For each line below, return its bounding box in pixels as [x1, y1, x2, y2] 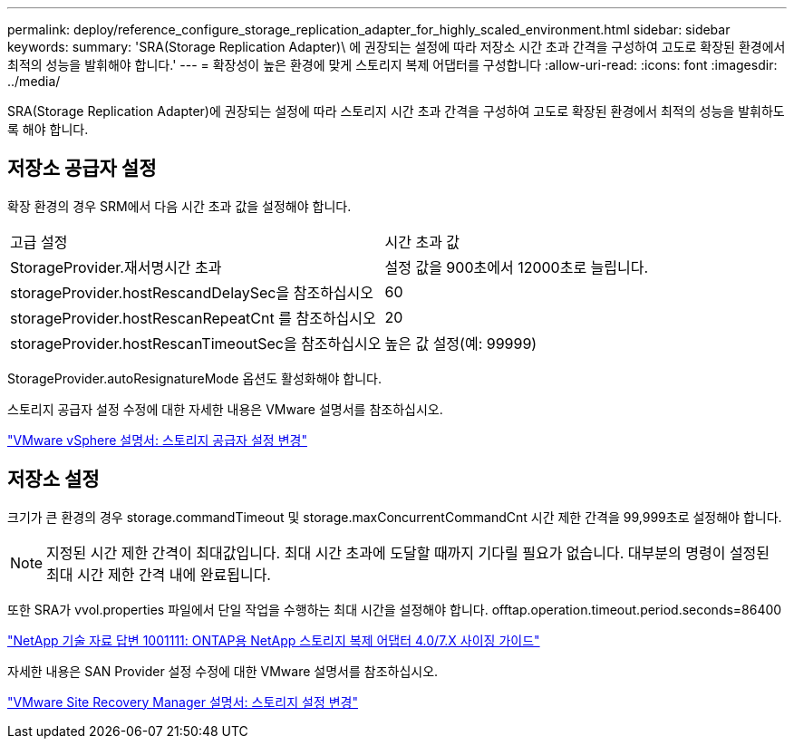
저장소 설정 [7, 468, 100, 491]
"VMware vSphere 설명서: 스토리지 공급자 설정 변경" [7, 431, 307, 448]
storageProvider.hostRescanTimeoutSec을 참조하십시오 [10, 334, 382, 353]
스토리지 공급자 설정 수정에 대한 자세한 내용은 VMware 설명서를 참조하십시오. [7, 401, 443, 417]
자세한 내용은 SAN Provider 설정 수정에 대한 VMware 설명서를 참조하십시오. [7, 663, 439, 679]
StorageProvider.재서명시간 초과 [10, 257, 222, 276]
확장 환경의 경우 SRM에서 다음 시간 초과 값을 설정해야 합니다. [7, 198, 352, 214]
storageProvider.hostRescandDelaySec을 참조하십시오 [10, 283, 374, 302]
